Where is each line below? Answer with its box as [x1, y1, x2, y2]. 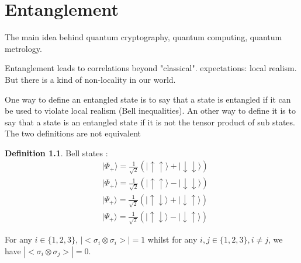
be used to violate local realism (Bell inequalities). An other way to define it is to [5, 104, 296, 117]
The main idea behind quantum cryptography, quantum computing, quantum [5, 31, 282, 43]
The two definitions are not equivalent [5, 127, 141, 139]
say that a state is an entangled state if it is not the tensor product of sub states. [5, 115, 295, 128]
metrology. [5, 42, 42, 54]
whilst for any [147, 233, 198, 246]
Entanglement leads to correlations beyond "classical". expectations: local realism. [5, 62, 297, 74]
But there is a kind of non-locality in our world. [5, 73, 176, 85]
